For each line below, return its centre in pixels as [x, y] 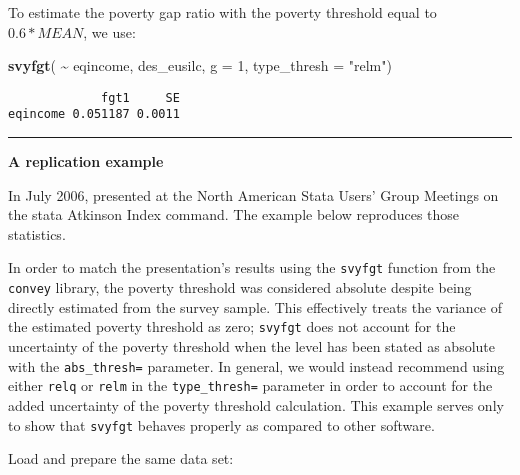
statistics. [37, 233]
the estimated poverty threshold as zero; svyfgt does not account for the [232, 326]
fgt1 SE [140, 97]
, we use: [109, 31]
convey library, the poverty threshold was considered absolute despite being [240, 287]
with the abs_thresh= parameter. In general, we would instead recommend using [256, 365]
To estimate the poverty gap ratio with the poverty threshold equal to [222, 12]
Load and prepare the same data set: [121, 458]
